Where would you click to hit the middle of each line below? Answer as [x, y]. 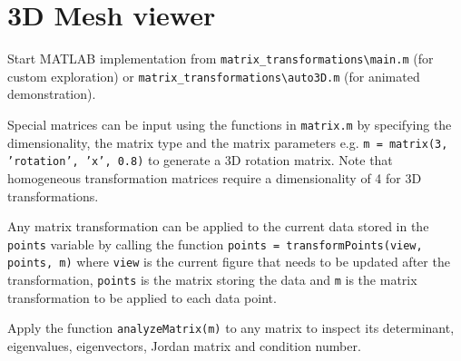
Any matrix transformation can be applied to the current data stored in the [218, 226]
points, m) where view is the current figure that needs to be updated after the [229, 262]
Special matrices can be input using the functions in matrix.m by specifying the [230, 125]
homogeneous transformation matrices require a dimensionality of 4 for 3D [215, 178]
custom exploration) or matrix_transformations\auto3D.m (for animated [214, 76]
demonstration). [52, 94]
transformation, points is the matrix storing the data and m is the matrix [212, 280]
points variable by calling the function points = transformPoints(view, [215, 244]
